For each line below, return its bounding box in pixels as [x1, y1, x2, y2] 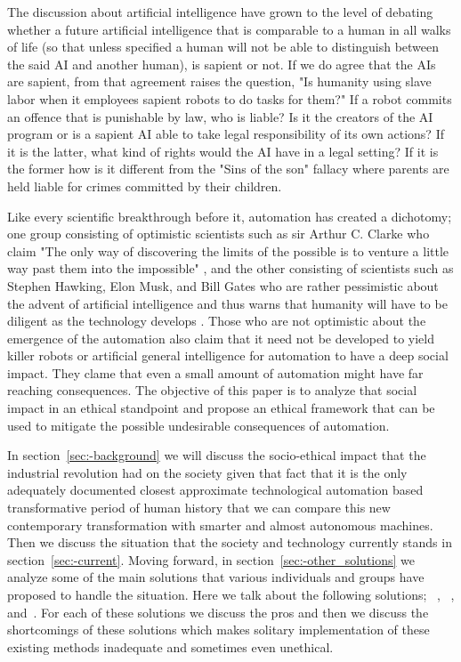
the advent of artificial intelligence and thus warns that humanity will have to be [7, 294, 448, 312]
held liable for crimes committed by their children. [7, 176, 282, 195]
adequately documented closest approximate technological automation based [7, 480, 424, 499]
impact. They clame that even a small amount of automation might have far [7, 363, 424, 382]
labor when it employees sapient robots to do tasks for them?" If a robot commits [7, 89, 452, 108]
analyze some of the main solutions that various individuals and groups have [7, 568, 425, 586]
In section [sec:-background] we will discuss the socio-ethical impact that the [7, 446, 426, 464]
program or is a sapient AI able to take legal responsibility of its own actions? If [7, 125, 444, 143]
